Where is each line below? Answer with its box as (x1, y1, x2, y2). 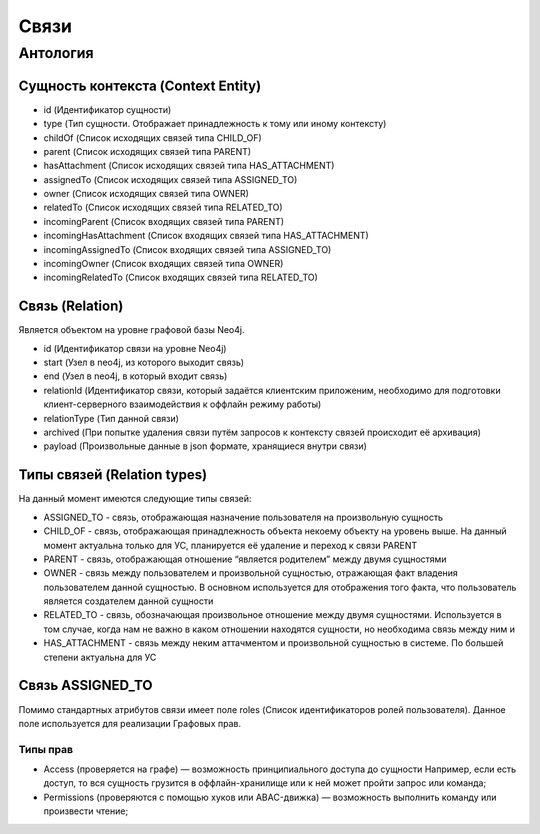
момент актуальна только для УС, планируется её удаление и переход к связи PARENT (43, 539, 418, 551)
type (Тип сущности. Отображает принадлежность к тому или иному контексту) (43, 118, 387, 130)
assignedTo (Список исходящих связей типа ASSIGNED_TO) (43, 173, 298, 185)
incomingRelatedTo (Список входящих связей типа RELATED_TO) (43, 271, 319, 284)
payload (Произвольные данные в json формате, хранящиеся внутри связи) (43, 440, 367, 452)
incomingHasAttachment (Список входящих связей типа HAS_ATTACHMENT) (43, 230, 369, 242)
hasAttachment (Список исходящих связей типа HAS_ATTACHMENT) (43, 160, 335, 172)
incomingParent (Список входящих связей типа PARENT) (43, 215, 285, 227)
